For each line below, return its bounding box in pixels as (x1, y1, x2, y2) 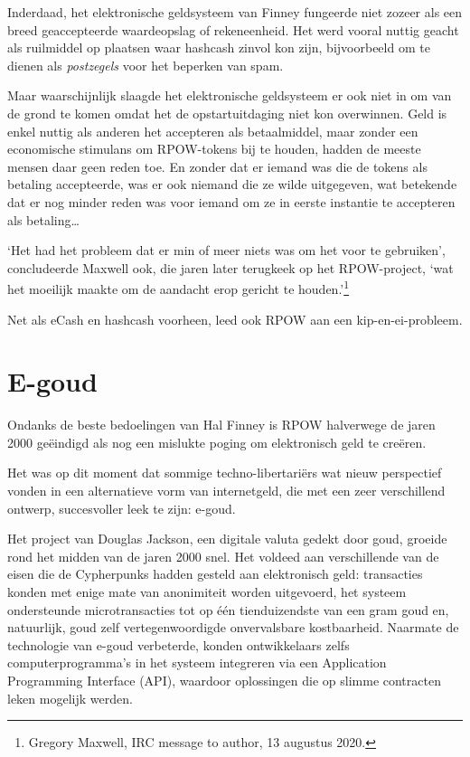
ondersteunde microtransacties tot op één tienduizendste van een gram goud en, (7, 600, 449, 619)
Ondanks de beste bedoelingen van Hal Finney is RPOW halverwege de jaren (7, 415, 436, 434)
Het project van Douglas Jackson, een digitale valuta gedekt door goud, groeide (7, 529, 447, 548)
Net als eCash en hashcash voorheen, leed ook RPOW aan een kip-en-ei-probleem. (7, 309, 463, 328)
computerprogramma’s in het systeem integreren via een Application (7, 653, 387, 672)
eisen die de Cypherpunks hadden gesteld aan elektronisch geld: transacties (7, 564, 423, 583)
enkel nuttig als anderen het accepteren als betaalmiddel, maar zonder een (7, 121, 418, 140)
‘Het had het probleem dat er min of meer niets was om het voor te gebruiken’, (7, 241, 446, 260)
